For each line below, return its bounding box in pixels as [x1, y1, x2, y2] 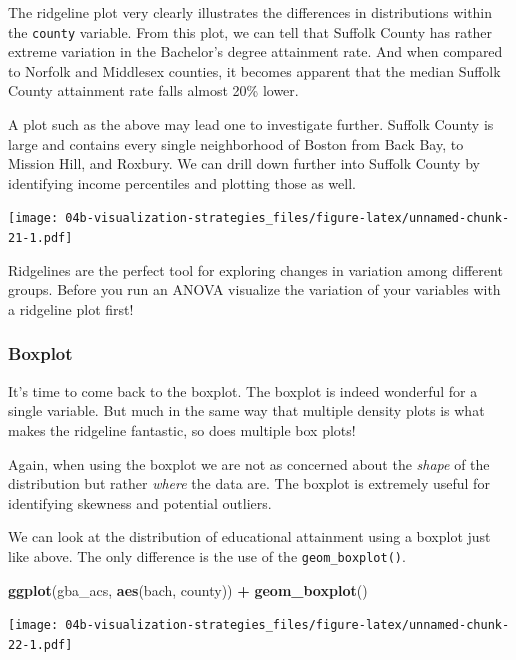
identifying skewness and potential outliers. [8, 492, 272, 513]
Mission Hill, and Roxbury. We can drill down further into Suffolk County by [8, 153, 480, 174]
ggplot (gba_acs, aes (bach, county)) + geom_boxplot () [8, 579, 368, 600]
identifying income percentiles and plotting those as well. [8, 172, 356, 193]
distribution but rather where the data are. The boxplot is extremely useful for [8, 473, 490, 494]
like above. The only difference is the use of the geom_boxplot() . [8, 545, 406, 566]
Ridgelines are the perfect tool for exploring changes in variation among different [8, 259, 503, 280]
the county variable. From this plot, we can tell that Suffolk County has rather [8, 21, 493, 42]
